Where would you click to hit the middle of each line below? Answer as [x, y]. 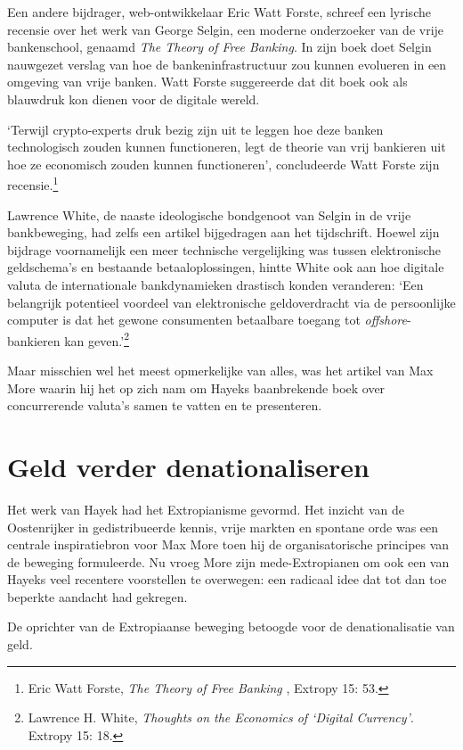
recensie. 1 [33, 183]
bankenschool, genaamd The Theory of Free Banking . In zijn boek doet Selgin [219, 47]
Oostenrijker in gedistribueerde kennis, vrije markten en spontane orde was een [223, 527]
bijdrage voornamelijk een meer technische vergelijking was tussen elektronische [224, 249]
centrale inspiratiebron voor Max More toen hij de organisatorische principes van [228, 544]
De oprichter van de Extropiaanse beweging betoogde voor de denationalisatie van [231, 626]
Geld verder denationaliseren [188, 466]
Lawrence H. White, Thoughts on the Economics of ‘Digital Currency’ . [221, 717]
